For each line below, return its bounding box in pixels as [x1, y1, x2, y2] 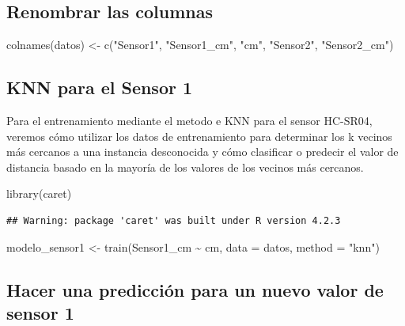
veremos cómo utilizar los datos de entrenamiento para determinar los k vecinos [6, 127, 392, 144]
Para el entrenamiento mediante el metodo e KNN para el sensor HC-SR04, [6, 112, 373, 128]
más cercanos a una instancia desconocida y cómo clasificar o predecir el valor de [6, 143, 399, 160]
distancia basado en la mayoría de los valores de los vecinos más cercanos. [6, 158, 364, 175]
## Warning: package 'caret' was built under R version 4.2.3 [6, 214, 341, 226]
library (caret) [6, 185, 72, 202]
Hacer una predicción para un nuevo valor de [6, 277, 384, 301]
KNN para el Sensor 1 [6, 75, 193, 100]
